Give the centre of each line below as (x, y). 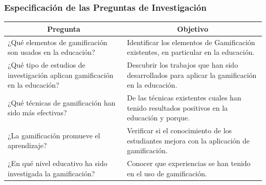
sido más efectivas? (37, 112)
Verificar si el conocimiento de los (180, 130)
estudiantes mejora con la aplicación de (189, 140)
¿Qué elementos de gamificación (58, 42)
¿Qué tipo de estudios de (47, 65)
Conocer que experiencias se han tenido (189, 163)
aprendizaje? (27, 145)
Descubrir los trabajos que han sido (183, 65)
